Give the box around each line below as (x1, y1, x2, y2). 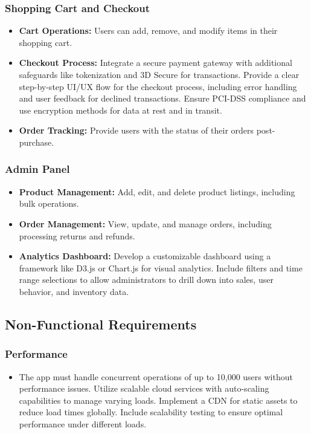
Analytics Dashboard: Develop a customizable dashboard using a (19, 250, 271, 262)
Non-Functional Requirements (5, 314, 197, 333)
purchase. (19, 135, 54, 148)
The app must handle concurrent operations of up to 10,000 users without (19, 370, 293, 383)
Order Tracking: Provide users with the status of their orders (19, 124, 254, 137)
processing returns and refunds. (19, 229, 135, 242)
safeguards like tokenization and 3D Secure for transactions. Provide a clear (19, 68, 300, 80)
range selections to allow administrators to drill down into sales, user (19, 273, 274, 286)
